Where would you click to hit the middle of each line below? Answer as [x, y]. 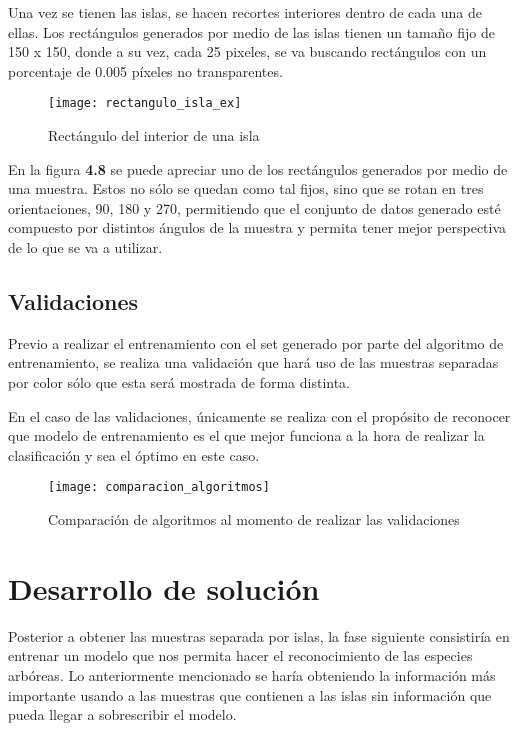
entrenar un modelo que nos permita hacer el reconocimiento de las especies [240, 655]
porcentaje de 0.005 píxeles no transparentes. [145, 70]
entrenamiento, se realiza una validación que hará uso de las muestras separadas [253, 362]
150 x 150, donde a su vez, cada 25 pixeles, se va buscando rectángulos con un [247, 51]
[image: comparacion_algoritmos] [159, 487]
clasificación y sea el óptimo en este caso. [134, 454]
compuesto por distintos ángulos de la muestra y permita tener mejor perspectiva [257, 227]
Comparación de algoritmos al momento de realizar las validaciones [254, 519]
